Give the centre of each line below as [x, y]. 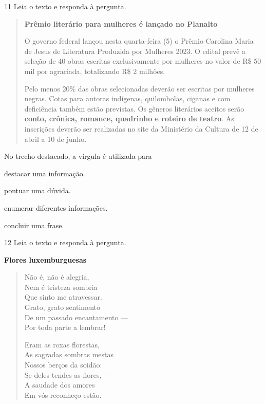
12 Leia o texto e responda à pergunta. [65, 242]
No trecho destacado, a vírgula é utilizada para [78, 156]
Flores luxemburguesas [45, 259]
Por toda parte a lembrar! [65, 327]
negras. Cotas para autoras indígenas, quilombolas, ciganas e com [127, 98]
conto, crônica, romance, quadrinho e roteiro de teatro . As [129, 118]
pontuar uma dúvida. [37, 190]
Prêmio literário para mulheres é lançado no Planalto [121, 23]
